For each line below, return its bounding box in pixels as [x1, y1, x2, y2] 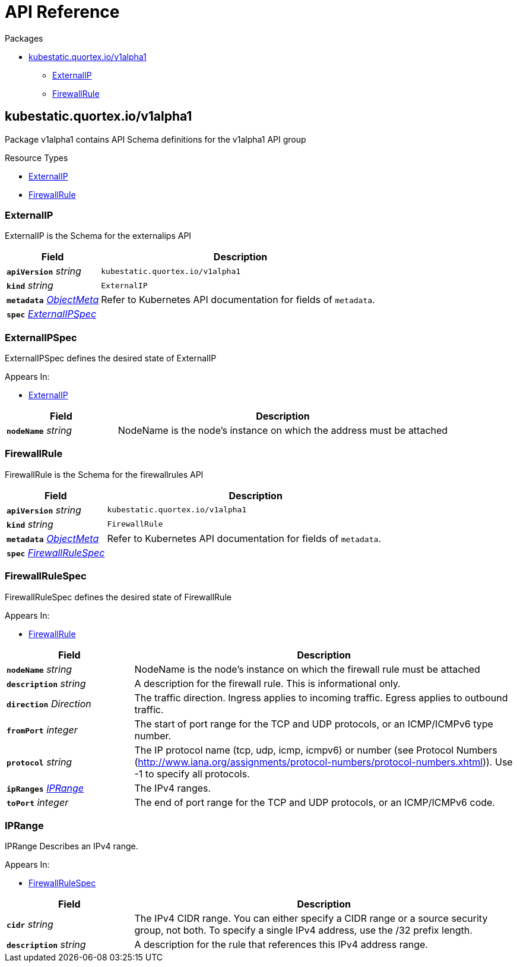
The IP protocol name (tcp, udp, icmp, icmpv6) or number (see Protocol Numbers [134, 744, 497, 756]
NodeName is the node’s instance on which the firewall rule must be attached [134, 663, 480, 675]
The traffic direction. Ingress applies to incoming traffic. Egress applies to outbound [134, 691, 508, 704]
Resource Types [5, 152, 68, 163]
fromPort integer [7, 723, 78, 736]
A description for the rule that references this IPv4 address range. [134, 938, 428, 951]
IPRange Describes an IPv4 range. [5, 841, 138, 852]
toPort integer [7, 796, 69, 808]
